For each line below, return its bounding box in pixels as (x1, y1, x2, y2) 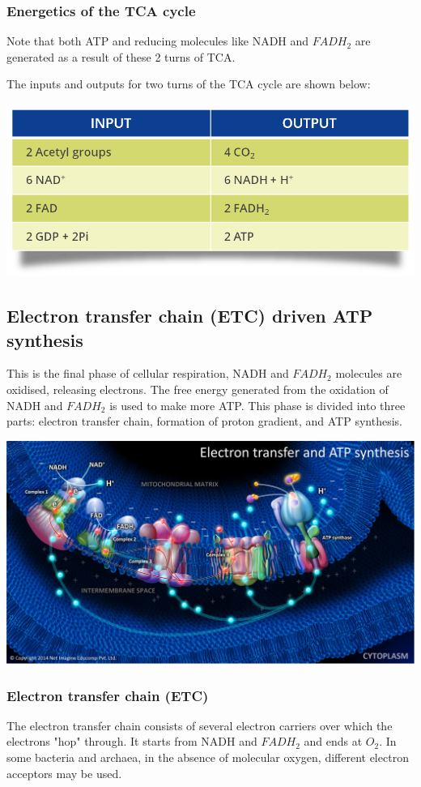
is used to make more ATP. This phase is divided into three (109, 396, 406, 413)
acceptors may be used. (6, 764, 122, 781)
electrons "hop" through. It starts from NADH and (6, 733, 257, 750)
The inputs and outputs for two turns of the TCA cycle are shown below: (6, 75, 371, 92)
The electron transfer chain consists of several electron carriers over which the (6, 716, 393, 734)
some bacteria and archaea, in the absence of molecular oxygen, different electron (6, 748, 409, 765)
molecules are (335, 365, 402, 382)
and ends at (304, 733, 363, 750)
